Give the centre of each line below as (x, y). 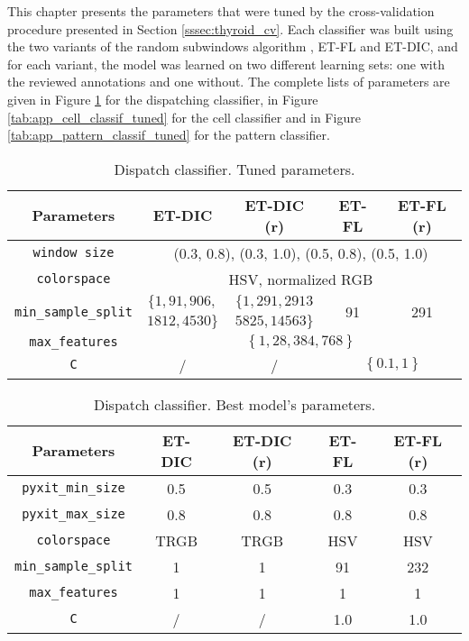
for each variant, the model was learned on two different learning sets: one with (226, 64)
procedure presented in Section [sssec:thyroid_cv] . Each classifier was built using (230, 28)
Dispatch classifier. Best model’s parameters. (234, 404)
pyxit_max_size (74, 514)
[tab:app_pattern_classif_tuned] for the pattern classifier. (169, 135)
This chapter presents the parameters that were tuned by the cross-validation (221, 11)
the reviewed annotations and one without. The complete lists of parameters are (229, 82)
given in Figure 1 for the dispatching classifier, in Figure (163, 99)
